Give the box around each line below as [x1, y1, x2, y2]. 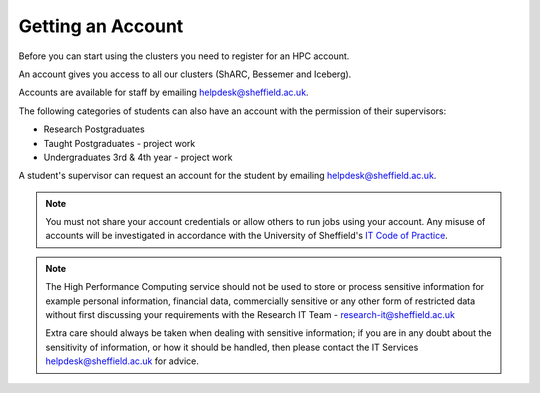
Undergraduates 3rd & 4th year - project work [43, 151, 233, 163]
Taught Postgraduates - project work [43, 137, 196, 149]
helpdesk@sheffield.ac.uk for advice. [45, 355, 200, 367]
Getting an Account [18, 15, 184, 37]
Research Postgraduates [43, 123, 145, 135]
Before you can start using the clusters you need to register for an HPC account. [18, 50, 350, 62]
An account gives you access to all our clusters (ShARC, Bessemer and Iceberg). [18, 68, 352, 80]
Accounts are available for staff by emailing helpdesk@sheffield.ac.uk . [18, 86, 309, 99]
